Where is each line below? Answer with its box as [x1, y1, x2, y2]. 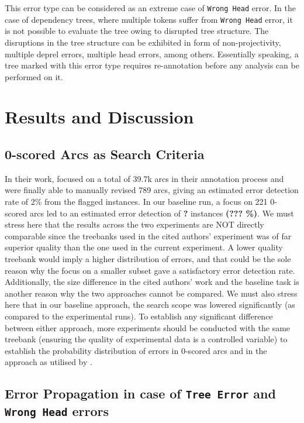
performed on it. [5, 70, 63, 82]
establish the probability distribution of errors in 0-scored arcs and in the [5, 344, 267, 356]
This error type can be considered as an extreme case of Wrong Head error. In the [5, 2, 296, 13]
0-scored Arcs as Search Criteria [5, 145, 205, 163]
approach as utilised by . [5, 356, 92, 368]
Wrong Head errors [5, 402, 109, 420]
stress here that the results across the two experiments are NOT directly [5, 218, 264, 231]
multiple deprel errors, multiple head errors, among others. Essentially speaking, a [5, 47, 299, 60]
